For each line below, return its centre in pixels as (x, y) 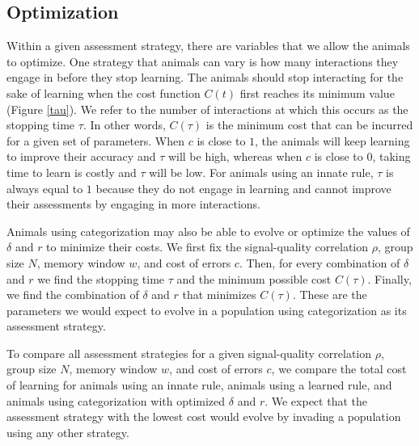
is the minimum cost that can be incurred (309, 125)
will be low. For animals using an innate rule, (261, 172)
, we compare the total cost (339, 369)
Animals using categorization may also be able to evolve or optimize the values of (208, 231)
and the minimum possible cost (254, 278)
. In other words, (124, 125)
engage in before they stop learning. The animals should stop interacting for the (205, 77)
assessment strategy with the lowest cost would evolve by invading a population (204, 417)
